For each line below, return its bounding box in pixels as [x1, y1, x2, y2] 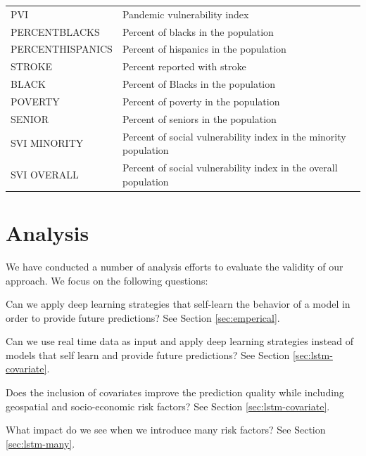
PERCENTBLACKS [11, 24, 100, 39]
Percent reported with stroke [122, 59, 246, 74]
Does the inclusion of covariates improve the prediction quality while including [6, 385, 344, 400]
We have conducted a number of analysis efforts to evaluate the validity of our [6, 259, 343, 273]
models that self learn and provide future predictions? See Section [6, 347, 290, 362]
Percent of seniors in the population [122, 111, 277, 126]
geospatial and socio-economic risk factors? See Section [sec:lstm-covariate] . [6, 398, 330, 413]
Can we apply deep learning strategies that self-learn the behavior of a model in [6, 297, 351, 311]
